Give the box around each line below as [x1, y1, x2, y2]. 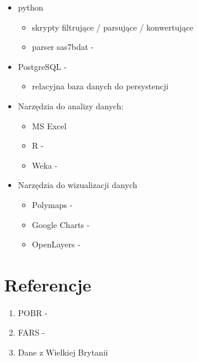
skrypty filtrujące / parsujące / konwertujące [32, 21, 194, 33]
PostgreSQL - [18, 60, 67, 72]
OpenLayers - [32, 238, 80, 250]
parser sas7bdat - [32, 41, 94, 53]
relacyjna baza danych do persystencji [32, 80, 169, 92]
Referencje [4, 272, 92, 296]
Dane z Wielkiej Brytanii [18, 346, 108, 358]
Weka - [32, 159, 58, 171]
